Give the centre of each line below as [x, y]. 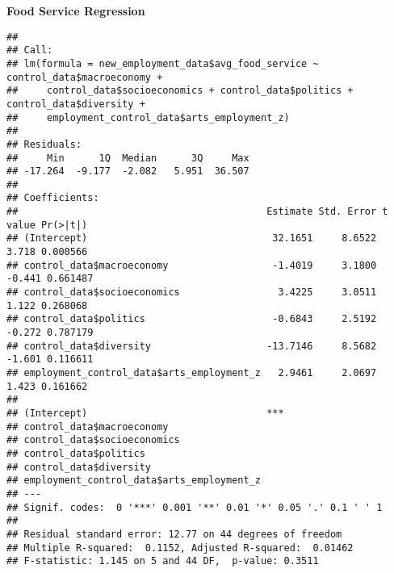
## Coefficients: [53, 198]
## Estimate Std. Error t [197, 212]
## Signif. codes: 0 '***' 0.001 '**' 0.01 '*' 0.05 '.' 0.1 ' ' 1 [195, 507]
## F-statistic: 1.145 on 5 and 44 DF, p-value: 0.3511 [163, 561]
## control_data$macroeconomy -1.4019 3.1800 [192, 265]
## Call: [30, 50]
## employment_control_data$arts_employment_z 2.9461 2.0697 [192, 373]
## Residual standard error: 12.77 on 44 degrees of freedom [174, 534]
